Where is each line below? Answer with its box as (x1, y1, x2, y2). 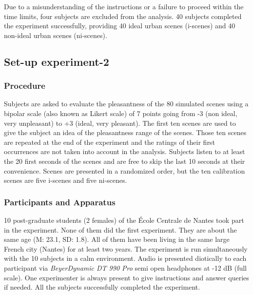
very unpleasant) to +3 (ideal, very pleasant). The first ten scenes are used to (4, 118, 236, 128)
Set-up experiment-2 (4, 54, 109, 69)
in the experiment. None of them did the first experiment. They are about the (4, 224, 237, 235)
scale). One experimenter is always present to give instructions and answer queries (4, 272, 249, 282)
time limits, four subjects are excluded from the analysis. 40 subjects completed (4, 11, 242, 21)
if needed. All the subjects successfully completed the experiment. (4, 282, 200, 292)
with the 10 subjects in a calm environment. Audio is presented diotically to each (4, 253, 247, 263)
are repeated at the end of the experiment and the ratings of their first (4, 137, 215, 147)
